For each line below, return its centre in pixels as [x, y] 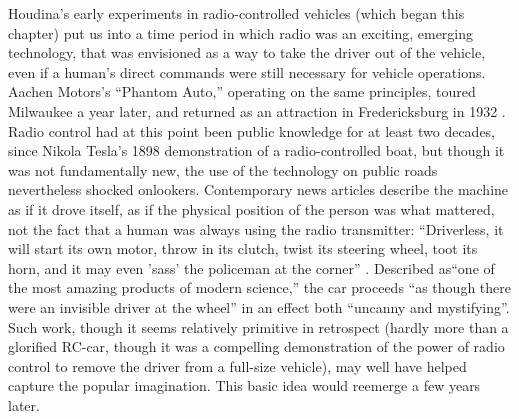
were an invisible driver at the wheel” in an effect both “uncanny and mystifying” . [259, 306]
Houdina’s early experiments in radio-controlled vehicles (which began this [236, 13]
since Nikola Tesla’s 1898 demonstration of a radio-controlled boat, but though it [256, 150]
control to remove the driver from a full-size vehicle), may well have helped [237, 365]
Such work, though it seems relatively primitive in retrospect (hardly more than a [258, 326]
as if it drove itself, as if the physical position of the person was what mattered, [251, 208]
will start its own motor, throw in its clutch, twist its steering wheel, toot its [243, 248]
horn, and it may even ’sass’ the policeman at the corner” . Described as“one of [251, 267]
